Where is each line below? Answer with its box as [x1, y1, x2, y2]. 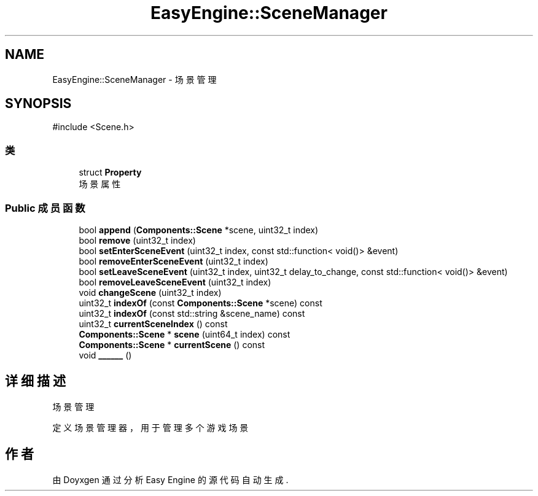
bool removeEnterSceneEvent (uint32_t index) [79, 255, 268, 266]
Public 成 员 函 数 [5, 201, 85, 214]
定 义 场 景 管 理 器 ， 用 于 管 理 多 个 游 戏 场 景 [52, 422, 249, 433]
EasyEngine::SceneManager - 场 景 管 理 [52, 74, 217, 85]
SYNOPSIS [5, 96, 72, 112]
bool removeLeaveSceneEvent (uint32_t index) [79, 276, 271, 287]
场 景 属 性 [79, 179, 121, 190]
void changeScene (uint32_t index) [79, 287, 222, 298]
